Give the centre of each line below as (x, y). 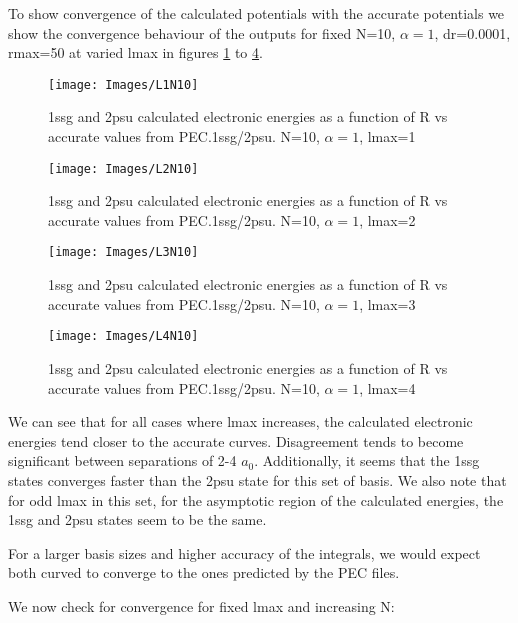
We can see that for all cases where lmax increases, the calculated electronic (240, 421)
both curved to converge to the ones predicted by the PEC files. (204, 572)
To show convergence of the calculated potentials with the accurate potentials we (256, 13)
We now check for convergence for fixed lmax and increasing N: (201, 605)
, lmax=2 (387, 219)
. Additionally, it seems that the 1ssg (367, 460)
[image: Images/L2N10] (123, 168)
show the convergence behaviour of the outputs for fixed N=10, (202, 32)
